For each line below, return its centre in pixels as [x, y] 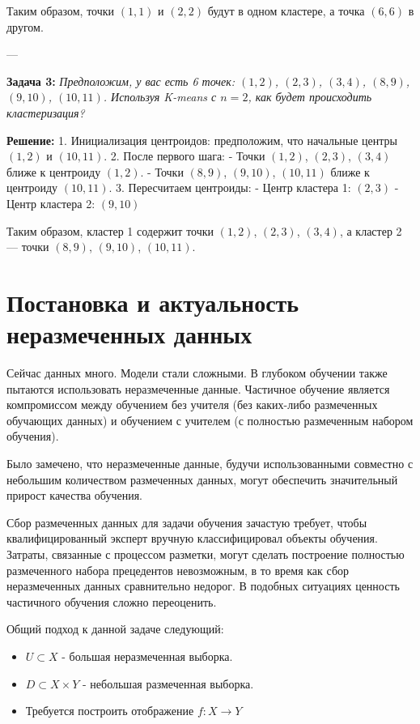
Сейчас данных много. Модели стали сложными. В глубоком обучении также [197, 373]
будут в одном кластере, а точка [286, 11]
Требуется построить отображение [110, 711]
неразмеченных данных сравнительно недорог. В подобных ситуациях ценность [203, 586]
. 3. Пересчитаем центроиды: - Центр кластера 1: [230, 187]
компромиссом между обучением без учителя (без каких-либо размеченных [192, 405]
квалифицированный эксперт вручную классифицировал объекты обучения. [192, 538]
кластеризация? [46, 112]
